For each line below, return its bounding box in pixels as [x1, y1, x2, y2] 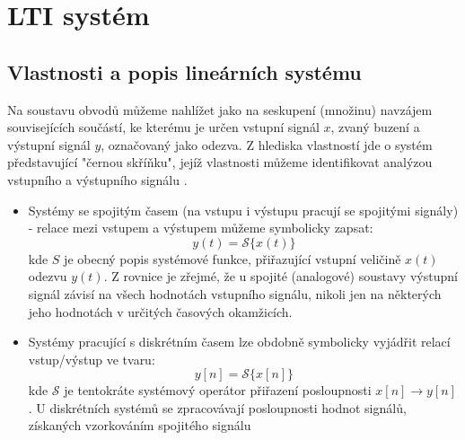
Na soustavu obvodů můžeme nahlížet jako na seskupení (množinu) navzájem [7, 100, 433, 119]
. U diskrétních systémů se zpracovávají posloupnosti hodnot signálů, [28, 398, 407, 417]
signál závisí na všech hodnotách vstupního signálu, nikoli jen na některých [28, 284, 442, 303]
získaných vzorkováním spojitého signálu [28, 416, 251, 435]
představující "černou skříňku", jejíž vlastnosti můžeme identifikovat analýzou [7, 153, 433, 172]
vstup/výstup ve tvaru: [28, 349, 155, 368]
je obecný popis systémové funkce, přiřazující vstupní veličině [64, 249, 401, 268]
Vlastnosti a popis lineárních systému [7, 57, 362, 85]
